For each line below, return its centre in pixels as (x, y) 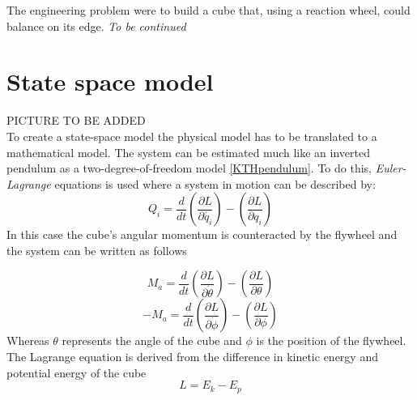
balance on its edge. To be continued (96, 26)
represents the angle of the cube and (152, 340)
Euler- (391, 168)
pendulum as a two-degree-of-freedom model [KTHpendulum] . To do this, (189, 168)
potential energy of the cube (77, 372)
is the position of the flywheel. (331, 340)
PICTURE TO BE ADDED (76, 120)
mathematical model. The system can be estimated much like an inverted (188, 152)
